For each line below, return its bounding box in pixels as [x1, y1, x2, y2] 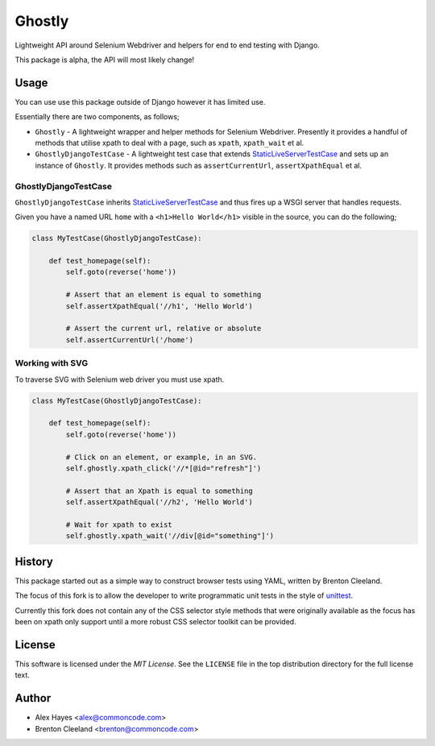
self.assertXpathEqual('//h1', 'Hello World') [65, 301, 253, 310]
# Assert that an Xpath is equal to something [65, 486, 253, 495]
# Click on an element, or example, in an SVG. [65, 452, 258, 462]
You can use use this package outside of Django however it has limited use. [14, 97, 266, 106]
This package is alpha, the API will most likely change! [14, 55, 195, 64]
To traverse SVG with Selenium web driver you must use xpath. [14, 375, 225, 384]
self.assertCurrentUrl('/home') [65, 335, 193, 344]
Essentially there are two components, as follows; [14, 112, 180, 122]
